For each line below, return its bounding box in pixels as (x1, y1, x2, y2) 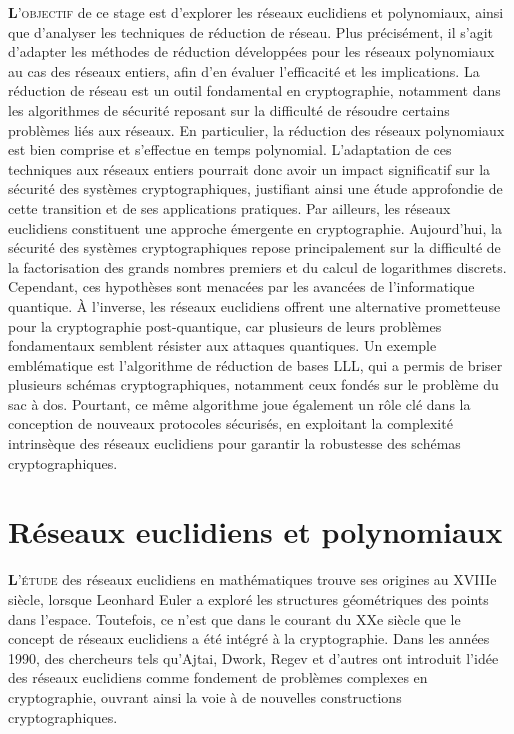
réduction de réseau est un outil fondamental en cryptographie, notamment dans (8, 80, 501, 101)
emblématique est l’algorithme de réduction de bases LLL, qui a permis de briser (8, 354, 503, 375)
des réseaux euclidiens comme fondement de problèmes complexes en (8, 667, 428, 688)
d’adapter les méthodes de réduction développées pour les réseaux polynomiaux (8, 41, 495, 62)
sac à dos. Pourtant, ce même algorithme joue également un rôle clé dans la (8, 393, 471, 414)
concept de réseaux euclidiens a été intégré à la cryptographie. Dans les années (8, 628, 490, 649)
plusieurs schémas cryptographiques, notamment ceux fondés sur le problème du (8, 374, 499, 395)
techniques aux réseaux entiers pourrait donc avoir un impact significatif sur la (8, 158, 491, 179)
